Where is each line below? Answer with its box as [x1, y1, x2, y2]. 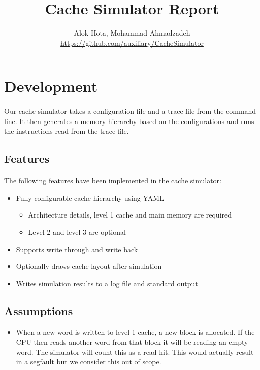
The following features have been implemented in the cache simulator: [4, 175, 221, 186]
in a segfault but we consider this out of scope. [16, 356, 161, 367]
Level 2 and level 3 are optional [28, 227, 126, 237]
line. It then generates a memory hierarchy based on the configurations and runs [4, 115, 254, 126]
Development [4, 76, 98, 97]
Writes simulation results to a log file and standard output [16, 277, 198, 288]
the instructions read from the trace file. [4, 126, 129, 136]
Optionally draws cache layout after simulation [16, 261, 162, 271]
